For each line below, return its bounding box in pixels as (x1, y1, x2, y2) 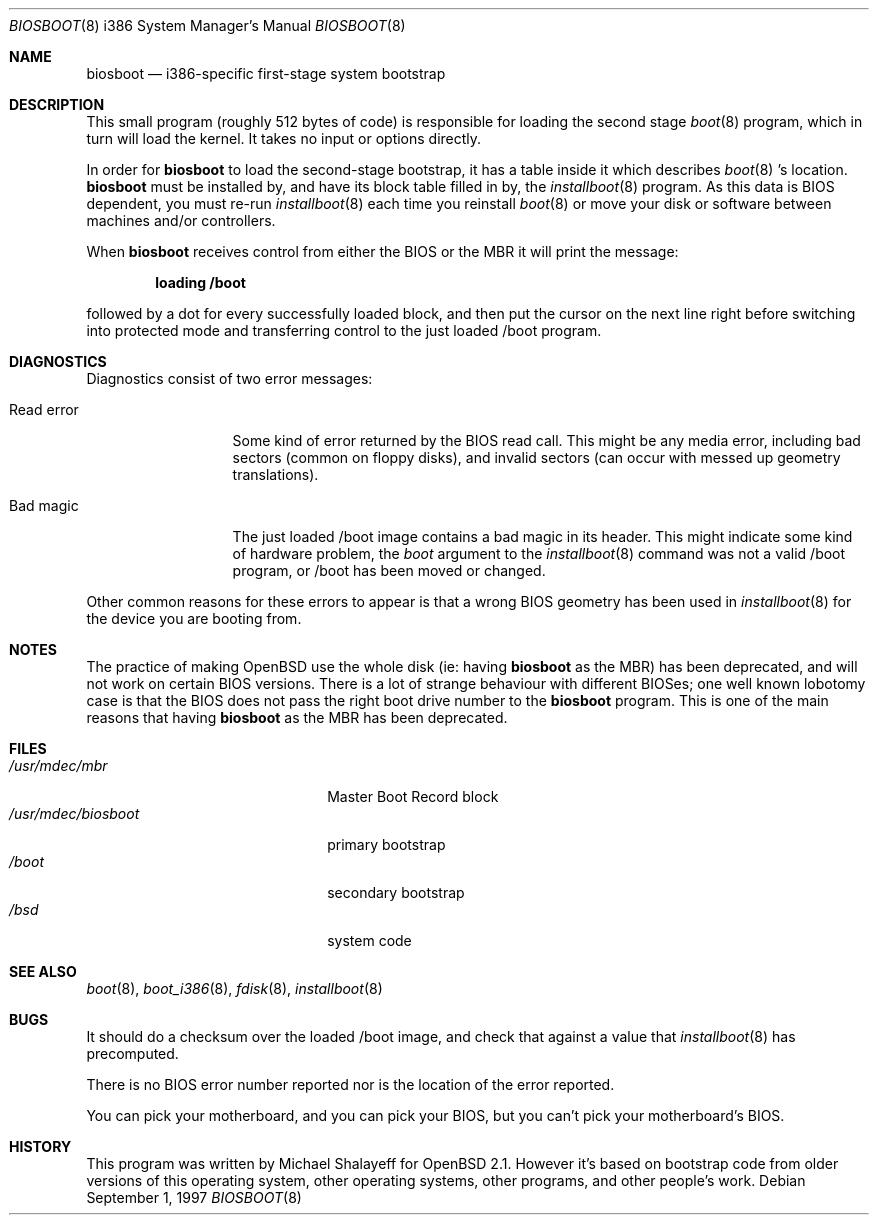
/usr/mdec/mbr (9, 757, 108, 774)
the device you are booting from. (86, 610, 302, 627)
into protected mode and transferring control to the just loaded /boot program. (86, 322, 602, 339)
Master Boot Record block (327, 788, 499, 805)
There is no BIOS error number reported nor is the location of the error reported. (86, 1076, 615, 1093)
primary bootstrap (327, 836, 446, 853)
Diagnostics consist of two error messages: (86, 370, 373, 387)
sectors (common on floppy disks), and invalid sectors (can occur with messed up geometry (232, 449, 841, 466)
